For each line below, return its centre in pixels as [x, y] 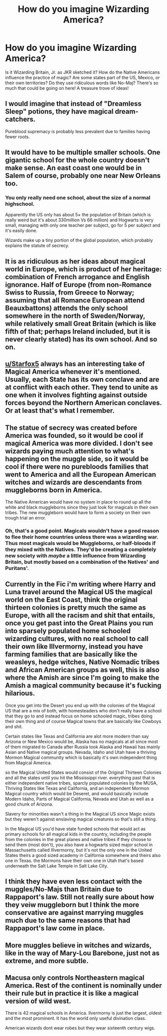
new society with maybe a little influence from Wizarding [76, 555]
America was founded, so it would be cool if [74, 435]
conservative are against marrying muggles [74, 913]
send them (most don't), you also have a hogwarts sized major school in [79, 845]
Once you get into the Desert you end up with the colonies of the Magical [80, 705]
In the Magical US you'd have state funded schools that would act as [75, 829]
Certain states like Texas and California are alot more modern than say [77, 736]
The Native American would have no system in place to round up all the [78, 502]
